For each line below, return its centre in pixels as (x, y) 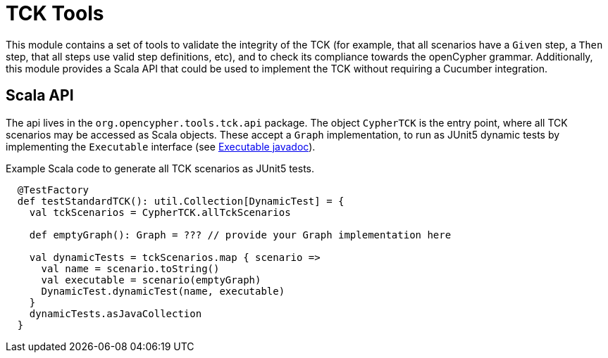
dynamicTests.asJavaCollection (116, 313)
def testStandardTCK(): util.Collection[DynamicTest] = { (181, 201)
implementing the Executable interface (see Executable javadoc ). (161, 146)
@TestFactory (53, 190)
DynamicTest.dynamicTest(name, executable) (163, 291)
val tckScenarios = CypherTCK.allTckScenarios (160, 212)
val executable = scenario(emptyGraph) (151, 280)
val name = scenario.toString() (130, 268)
